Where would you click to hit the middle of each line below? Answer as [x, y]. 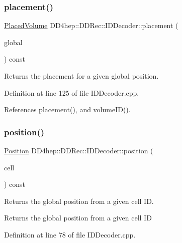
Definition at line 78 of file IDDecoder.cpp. [70, 234]
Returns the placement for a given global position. [81, 76]
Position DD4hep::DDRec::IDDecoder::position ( [79, 150]
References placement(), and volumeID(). [67, 109]
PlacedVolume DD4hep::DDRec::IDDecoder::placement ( [91, 25]
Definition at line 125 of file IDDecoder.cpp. [72, 92]
